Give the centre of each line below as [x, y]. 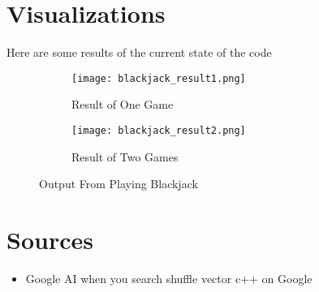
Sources [50, 239]
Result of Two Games [125, 156]
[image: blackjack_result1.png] [159, 78]
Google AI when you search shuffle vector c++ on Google [169, 278]
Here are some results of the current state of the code [139, 52]
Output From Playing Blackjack [119, 184]
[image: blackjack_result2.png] [159, 130]
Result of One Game [123, 104]
